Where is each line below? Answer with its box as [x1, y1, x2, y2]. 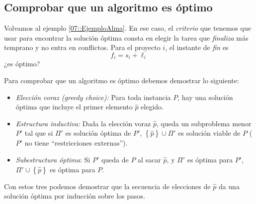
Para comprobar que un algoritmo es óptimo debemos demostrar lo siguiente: [4, 75, 239, 86]
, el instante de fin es [165, 42, 229, 52]
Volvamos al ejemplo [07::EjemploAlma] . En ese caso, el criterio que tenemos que [4, 23, 251, 33]
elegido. [141, 102, 164, 112]
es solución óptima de [65, 128, 131, 138]
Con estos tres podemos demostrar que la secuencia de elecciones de [4, 181, 211, 191]
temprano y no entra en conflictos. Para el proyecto [4, 42, 161, 52]
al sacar [138, 154, 161, 164]
